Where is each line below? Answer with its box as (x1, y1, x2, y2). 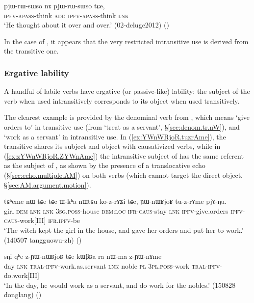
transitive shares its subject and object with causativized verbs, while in (4, 141, 221, 151)
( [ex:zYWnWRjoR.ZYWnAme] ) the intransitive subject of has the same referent (4, 150, 244, 161)
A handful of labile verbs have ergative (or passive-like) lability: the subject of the (4, 86, 250, 96)
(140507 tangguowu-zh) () (4, 234, 82, 245)
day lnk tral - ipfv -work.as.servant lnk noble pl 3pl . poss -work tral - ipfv (4, 260, 220, 271)
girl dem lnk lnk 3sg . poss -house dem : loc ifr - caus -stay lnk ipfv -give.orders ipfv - (4, 205, 245, 216)
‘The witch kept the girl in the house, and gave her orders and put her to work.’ (4, 224, 244, 235)
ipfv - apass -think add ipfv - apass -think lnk (4, 10, 129, 20)
